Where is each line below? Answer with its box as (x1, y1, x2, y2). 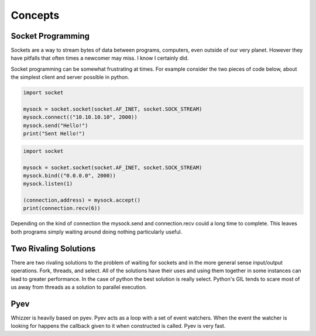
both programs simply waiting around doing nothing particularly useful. (11, 228, 183, 235)
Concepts (11, 9, 60, 22)
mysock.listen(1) (23, 180, 73, 187)
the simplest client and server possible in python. (11, 74, 130, 81)
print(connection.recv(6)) (23, 205, 101, 212)
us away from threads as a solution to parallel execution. (11, 283, 147, 290)
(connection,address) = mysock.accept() (23, 197, 140, 204)
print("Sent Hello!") (23, 131, 85, 137)
